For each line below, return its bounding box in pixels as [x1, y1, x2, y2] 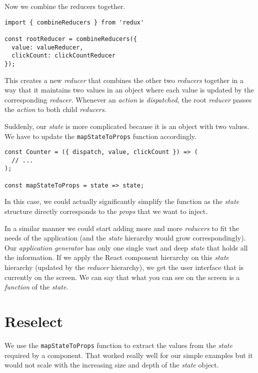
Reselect [4, 310, 63, 331]
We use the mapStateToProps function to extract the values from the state [4, 339, 232, 350]
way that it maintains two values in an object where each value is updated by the [4, 84, 254, 95]
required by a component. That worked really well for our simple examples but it [4, 349, 253, 360]
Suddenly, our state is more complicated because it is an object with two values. [4, 120, 249, 131]
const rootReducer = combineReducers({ [4, 35, 137, 42]
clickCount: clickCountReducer [11, 52, 115, 59]
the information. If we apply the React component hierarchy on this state [4, 252, 229, 262]
